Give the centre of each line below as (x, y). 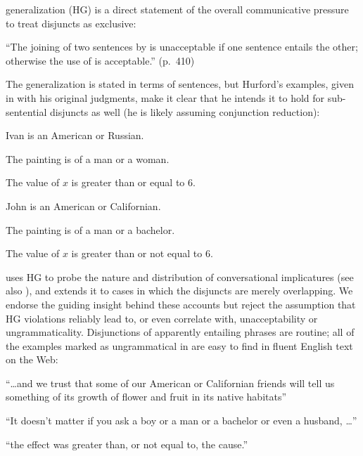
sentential (26, 111)
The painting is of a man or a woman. (88, 158)
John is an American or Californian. (83, 206)
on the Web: (32, 359)
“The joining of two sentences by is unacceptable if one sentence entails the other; (182, 47)
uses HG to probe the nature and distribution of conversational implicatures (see (180, 276)
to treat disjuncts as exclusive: (71, 23)
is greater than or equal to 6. (133, 182)
